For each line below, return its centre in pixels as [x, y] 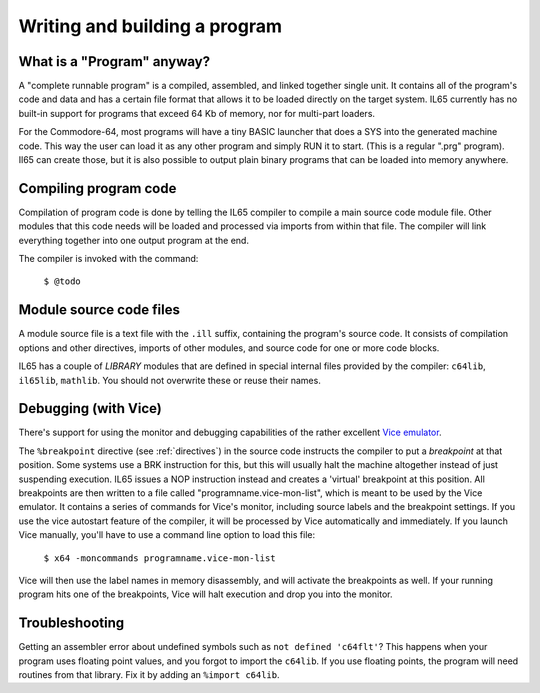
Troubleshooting [71, 623]
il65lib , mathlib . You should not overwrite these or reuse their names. [170, 380]
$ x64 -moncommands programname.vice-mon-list [159, 558]
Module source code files [99, 310]
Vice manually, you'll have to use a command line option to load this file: [166, 535]
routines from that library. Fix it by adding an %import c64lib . [149, 675]
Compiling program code [97, 188]
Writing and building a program [150, 26]
